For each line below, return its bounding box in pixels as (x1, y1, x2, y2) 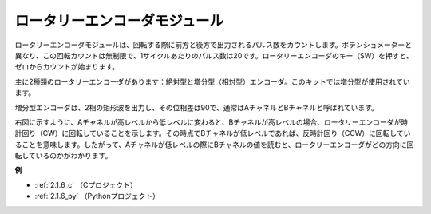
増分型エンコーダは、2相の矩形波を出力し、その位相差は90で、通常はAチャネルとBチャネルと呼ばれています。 (14, 102, 379, 112)
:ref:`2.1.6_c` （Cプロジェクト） (34, 180, 137, 189)
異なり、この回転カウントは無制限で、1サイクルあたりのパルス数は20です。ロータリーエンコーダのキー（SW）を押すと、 (14, 50, 414, 60)
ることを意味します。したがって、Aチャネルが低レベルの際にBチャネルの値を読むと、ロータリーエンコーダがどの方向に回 (14, 140, 414, 149)
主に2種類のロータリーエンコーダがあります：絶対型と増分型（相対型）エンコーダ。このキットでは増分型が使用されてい (14, 77, 410, 86)
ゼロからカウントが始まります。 (14, 62, 120, 72)
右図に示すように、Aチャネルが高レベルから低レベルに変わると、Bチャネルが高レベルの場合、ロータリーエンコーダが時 (14, 117, 409, 127)
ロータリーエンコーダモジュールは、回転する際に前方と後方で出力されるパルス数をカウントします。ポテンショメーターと (14, 40, 413, 50)
